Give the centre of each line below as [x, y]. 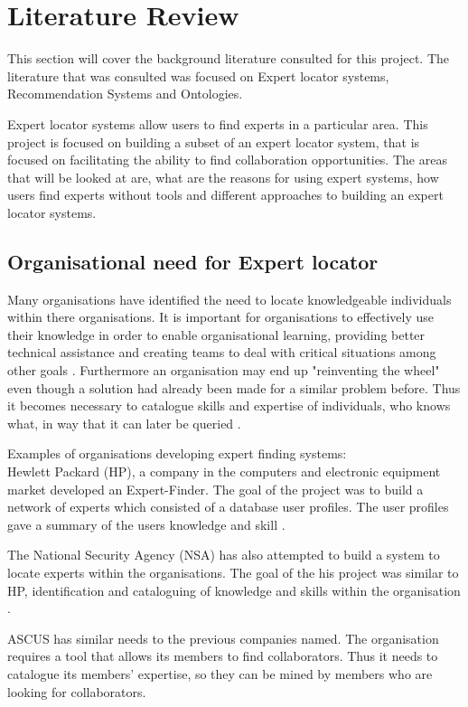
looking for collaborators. [77, 691]
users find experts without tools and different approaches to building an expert [225, 195]
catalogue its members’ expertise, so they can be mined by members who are [220, 673]
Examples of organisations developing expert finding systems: [177, 453]
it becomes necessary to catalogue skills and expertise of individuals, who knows [229, 405]
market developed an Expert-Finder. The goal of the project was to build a [215, 489]
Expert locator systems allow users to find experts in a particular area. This [218, 123]
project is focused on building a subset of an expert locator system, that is [214, 141]
